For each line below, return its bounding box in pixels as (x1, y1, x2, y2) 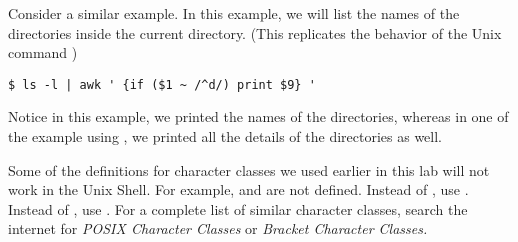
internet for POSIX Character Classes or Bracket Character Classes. (8, 218, 428, 239)
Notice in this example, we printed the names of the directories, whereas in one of (8, 106, 509, 127)
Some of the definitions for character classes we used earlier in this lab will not (8, 159, 490, 180)
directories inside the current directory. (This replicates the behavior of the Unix (8, 22, 502, 43)
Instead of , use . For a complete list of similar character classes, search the (8, 198, 468, 219)
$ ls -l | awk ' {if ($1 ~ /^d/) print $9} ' (8, 77, 316, 92)
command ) (8, 42, 78, 63)
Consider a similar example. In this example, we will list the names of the (8, 3, 460, 23)
